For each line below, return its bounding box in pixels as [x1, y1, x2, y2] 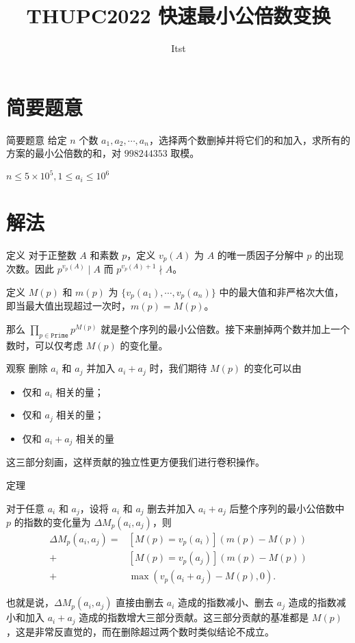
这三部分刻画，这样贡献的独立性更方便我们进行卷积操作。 [6, 455, 265, 469]
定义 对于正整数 [6, 247, 77, 262]
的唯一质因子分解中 [217, 247, 304, 262]
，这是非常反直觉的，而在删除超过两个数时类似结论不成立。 [6, 624, 274, 638]
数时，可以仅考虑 [6, 338, 83, 352]
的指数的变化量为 [14, 515, 91, 529]
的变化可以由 [244, 361, 302, 375]
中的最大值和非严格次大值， [219, 284, 344, 299]
